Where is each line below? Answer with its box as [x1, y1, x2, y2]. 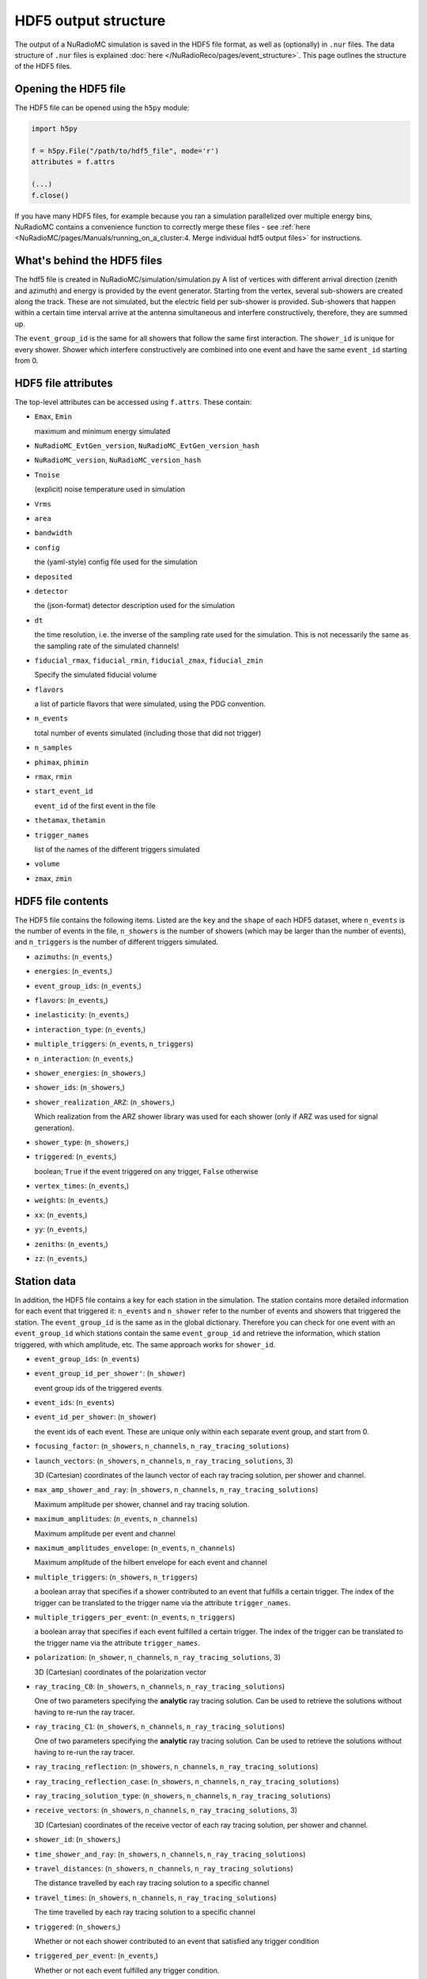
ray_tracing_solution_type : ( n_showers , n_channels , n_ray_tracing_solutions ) [34, 1791, 331, 1801]
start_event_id [34, 787, 94, 796]
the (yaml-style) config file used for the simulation [34, 557, 198, 567]
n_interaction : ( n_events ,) [34, 1054, 134, 1063]
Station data [14, 1274, 77, 1288]
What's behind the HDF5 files [14, 254, 162, 268]
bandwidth [34, 529, 73, 537]
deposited [34, 572, 73, 581]
